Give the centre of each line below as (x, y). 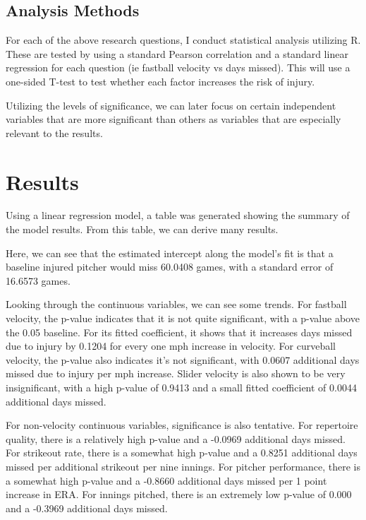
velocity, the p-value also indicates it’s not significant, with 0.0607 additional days (183, 359)
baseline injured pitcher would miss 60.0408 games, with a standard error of (170, 267)
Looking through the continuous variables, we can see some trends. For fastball (176, 304)
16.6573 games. (38, 280)
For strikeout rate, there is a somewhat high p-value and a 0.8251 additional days (182, 453)
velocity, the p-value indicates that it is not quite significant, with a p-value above (183, 318)
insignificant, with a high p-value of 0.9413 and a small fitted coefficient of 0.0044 (181, 388)
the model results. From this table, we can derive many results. (142, 229)
